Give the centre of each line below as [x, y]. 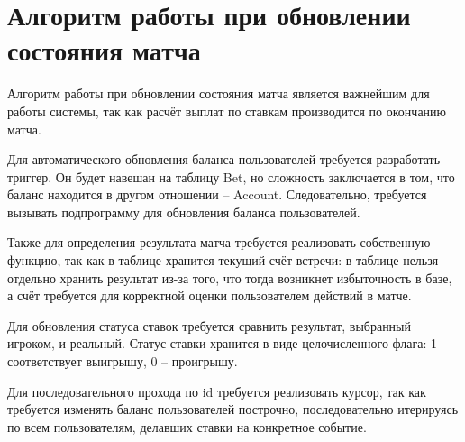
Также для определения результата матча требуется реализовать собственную [219, 242]
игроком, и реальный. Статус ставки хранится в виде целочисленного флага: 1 [222, 343]
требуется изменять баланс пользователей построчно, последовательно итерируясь [233, 409]
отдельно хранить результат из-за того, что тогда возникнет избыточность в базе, [230, 277]
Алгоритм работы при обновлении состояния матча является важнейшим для [219, 93]
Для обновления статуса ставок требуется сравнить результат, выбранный [210, 325]
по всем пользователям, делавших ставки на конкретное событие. [187, 426]
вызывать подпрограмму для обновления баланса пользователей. [184, 212]
